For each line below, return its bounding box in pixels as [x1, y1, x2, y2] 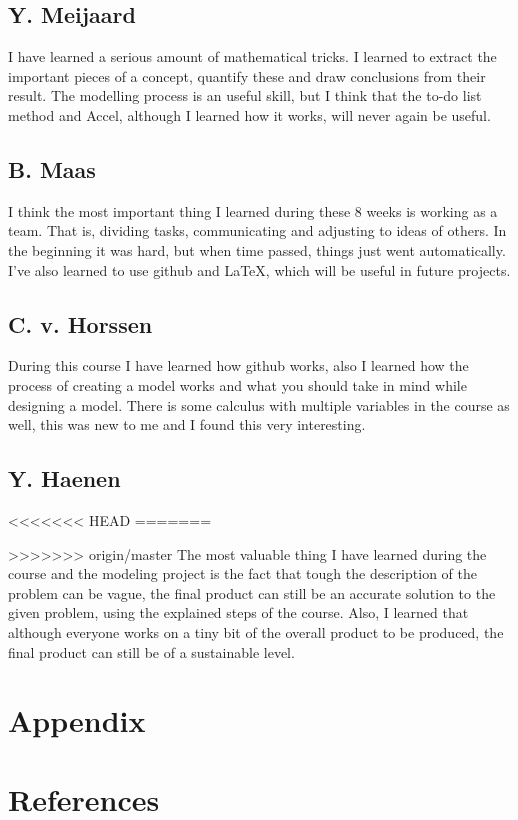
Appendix [8, 700, 146, 741]
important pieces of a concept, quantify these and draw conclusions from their [8, 65, 486, 86]
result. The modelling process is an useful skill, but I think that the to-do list [8, 85, 482, 106]
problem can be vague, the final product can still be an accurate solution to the [8, 582, 496, 603]
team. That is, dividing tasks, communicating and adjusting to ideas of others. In [8, 220, 507, 241]
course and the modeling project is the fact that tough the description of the [8, 563, 477, 584]
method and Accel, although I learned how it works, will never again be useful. [8, 104, 491, 125]
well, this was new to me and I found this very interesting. [8, 414, 366, 435]
